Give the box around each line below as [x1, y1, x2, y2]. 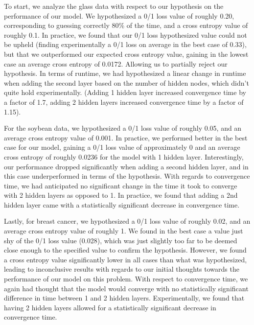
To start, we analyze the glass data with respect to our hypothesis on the [4, 1, 224, 11]
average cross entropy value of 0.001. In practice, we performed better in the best [4, 132, 248, 142]
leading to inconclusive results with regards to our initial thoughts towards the [4, 264, 239, 274]
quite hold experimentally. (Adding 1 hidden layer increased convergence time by [4, 87, 246, 97]
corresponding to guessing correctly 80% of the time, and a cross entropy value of [4, 20, 248, 30]
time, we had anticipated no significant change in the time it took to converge [4, 180, 237, 190]
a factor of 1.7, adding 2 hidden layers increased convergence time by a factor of [4, 96, 244, 107]
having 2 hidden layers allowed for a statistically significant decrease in [4, 302, 216, 312]
